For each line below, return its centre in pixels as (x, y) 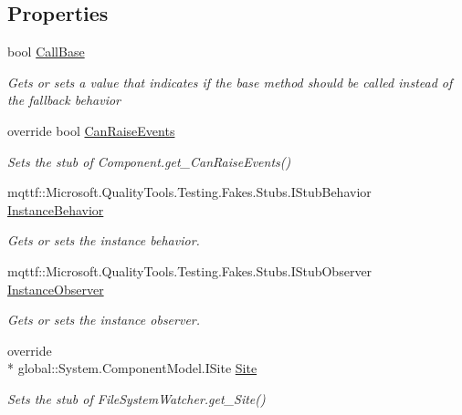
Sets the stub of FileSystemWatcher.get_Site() (136, 398)
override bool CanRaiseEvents (91, 130)
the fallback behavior (64, 100)
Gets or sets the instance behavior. (104, 240)
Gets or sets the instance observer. (104, 320)
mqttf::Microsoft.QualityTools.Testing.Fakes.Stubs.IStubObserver (190, 270)
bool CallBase (46, 52)
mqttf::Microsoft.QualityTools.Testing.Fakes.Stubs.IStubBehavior (189, 192)
